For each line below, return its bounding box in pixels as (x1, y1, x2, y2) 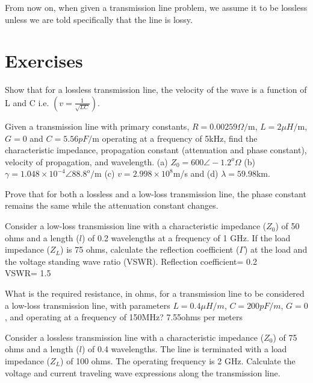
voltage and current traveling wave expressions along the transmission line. (5, 366, 280, 379)
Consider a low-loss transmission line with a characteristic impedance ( (5, 220, 267, 232)
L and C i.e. (5, 96, 49, 109)
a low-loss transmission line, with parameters (5, 299, 170, 311)
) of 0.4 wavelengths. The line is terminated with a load (81, 343, 287, 355)
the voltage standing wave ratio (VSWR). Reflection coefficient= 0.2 (5, 255, 257, 267)
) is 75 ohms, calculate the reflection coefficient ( (60, 243, 240, 256)
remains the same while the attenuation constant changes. (5, 199, 218, 212)
